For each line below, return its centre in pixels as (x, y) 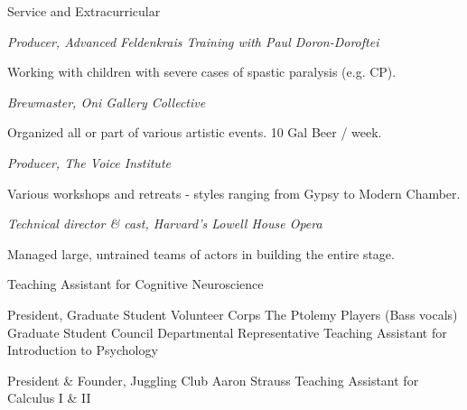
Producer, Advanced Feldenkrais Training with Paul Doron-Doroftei (193, 41)
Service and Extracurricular (84, 11)
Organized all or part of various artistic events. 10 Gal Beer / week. (195, 132)
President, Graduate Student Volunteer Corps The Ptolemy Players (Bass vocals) (233, 314)
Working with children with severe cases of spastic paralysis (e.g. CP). (202, 72)
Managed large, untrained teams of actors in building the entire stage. (201, 253)
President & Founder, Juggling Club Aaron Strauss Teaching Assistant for (213, 380)
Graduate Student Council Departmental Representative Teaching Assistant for (227, 332)
